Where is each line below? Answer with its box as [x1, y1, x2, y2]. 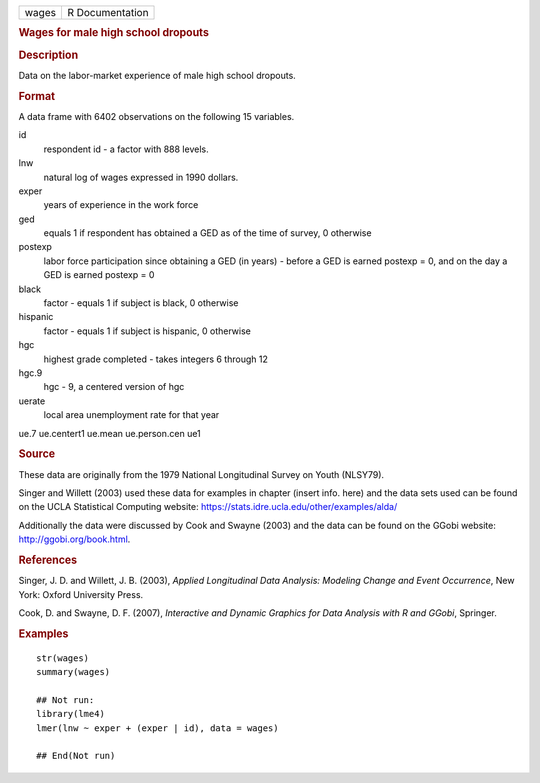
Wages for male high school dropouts [18, 26, 210, 40]
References [18, 553, 78, 567]
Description [18, 48, 79, 62]
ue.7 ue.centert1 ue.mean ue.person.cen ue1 [18, 427, 202, 439]
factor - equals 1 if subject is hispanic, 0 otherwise [43, 325, 252, 337]
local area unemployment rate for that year [43, 409, 220, 421]
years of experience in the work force [43, 199, 199, 211]
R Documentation [66, 6, 149, 19]
